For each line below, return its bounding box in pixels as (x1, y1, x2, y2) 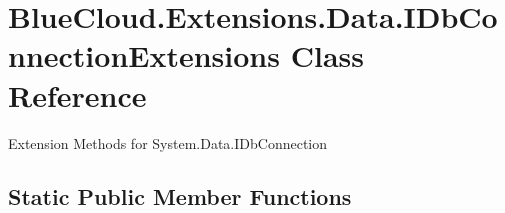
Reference (8, 74, 147, 115)
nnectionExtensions (8, 35, 280, 76)
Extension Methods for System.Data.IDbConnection (8, 132, 328, 153)
